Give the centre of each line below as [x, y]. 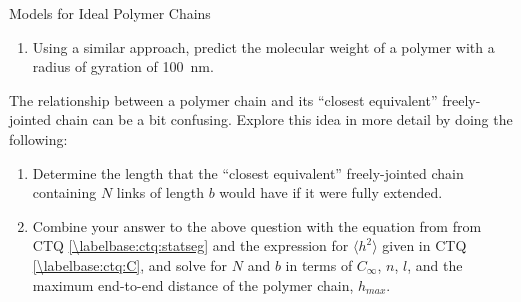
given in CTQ [424, 245]
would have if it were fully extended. [331, 192]
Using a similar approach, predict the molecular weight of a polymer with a [263, 46]
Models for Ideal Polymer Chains [110, 13]
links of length [160, 192]
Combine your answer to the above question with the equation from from [257, 225]
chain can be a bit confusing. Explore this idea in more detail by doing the [284, 119]
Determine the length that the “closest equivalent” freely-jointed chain [248, 172]
